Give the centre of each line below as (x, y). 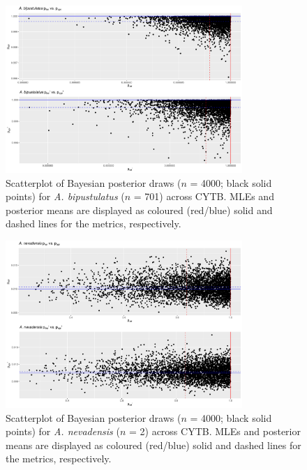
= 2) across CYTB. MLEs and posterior (215, 431)
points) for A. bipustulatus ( (65, 196)
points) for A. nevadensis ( (63, 431)
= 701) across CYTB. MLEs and (204, 196)
